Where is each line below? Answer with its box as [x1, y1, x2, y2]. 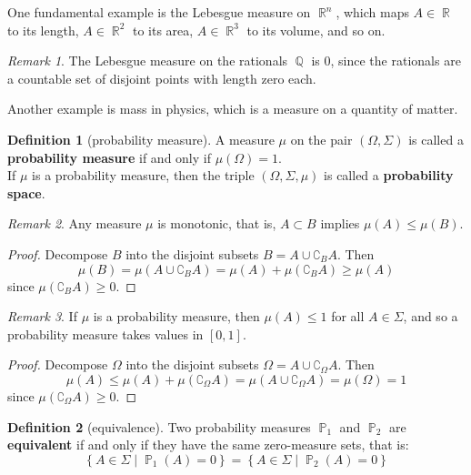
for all [331, 307, 365, 326]
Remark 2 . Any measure [7, 214, 142, 233]
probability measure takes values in [7, 324, 204, 343]
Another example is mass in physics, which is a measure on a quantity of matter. [7, 99, 458, 118]
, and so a [403, 307, 458, 326]
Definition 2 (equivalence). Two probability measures [7, 417, 311, 436]
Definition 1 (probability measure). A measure [7, 129, 275, 148]
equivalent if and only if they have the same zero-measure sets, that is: [7, 435, 409, 454]
